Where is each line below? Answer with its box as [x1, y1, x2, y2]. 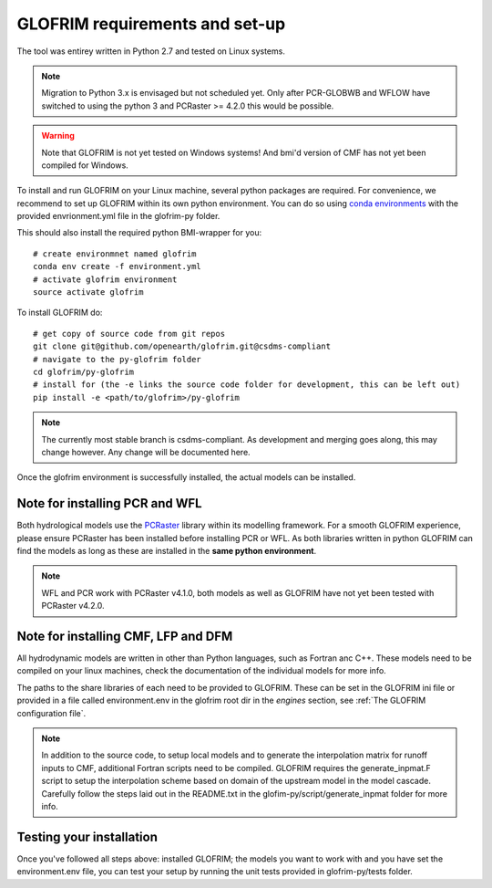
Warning [41, 131, 75, 141]
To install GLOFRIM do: [16, 307, 103, 319]
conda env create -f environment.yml [33, 261, 202, 272]
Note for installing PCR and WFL [16, 496, 202, 511]
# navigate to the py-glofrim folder [33, 354, 202, 364]
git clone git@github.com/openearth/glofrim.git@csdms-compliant [33, 341, 332, 351]
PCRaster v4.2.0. [41, 601, 105, 611]
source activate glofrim [33, 287, 144, 298]
